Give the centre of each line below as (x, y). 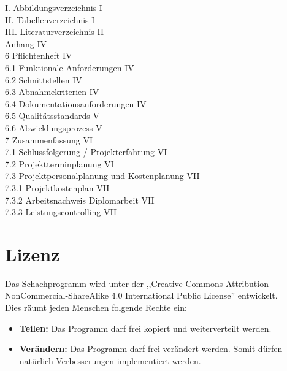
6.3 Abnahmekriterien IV (52, 92)
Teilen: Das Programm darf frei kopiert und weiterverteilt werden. (145, 328)
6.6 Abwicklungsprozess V (54, 127)
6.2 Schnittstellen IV (44, 79)
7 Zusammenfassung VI (49, 140)
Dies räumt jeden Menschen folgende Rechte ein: (96, 307)
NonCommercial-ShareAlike (57, 295)
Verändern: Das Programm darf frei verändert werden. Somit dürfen (151, 349)
